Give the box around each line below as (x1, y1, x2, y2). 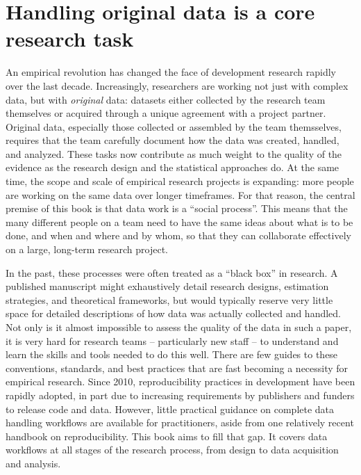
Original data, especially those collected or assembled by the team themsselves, (6, 119, 342, 134)
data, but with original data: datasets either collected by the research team (6, 92, 326, 106)
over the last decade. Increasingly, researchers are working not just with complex (6, 78, 349, 92)
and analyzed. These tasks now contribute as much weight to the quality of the (6, 146, 342, 161)
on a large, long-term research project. (6, 242, 168, 257)
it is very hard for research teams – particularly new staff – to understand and (6, 333, 339, 348)
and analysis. (6, 456, 61, 470)
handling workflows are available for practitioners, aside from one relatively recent (6, 415, 354, 430)
